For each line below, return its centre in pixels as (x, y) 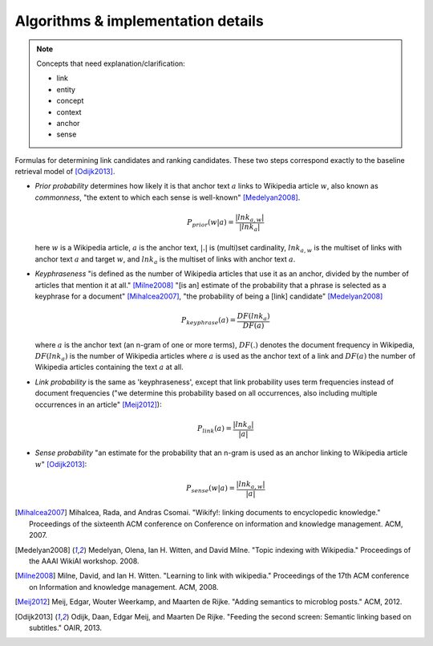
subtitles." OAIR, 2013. (66, 628)
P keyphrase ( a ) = (208, 321)
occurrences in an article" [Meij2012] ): (98, 404)
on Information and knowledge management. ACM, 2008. (124, 587)
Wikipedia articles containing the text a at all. (109, 367)
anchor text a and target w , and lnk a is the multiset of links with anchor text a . (165, 260)
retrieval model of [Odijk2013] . (65, 172)
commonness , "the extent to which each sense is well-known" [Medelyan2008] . (168, 197)
